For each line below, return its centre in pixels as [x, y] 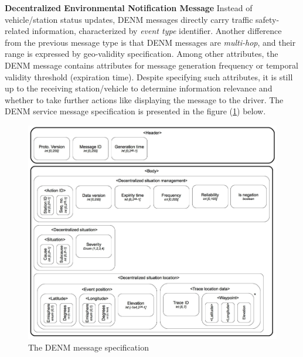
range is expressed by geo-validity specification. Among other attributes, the [142, 54]
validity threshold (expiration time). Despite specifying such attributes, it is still [149, 76]
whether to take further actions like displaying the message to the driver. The [144, 99]
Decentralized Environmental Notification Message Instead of [129, 8]
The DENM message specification [88, 347]
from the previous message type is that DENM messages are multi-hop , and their [150, 42]
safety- [268, 19]
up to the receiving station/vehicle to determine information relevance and [139, 88]
